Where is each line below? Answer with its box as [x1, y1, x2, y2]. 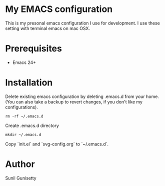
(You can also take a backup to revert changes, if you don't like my [5, 98, 142, 104]
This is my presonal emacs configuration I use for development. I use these [5, 20, 160, 26]
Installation [5, 77, 53, 88]
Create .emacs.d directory [5, 122, 59, 128]
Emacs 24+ [12, 59, 36, 65]
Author [5, 158, 35, 169]
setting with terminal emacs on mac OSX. [5, 25, 90, 31]
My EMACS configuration [5, 3, 113, 15]
